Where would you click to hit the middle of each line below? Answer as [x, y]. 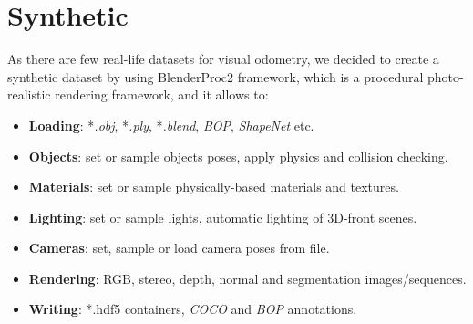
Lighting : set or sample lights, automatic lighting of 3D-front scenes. [223, 217]
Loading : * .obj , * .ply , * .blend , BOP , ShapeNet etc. [171, 125]
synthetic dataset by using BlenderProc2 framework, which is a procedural [216, 76]
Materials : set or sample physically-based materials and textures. [214, 187]
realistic [29, 94]
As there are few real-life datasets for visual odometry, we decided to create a [223, 59]
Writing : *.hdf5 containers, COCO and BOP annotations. [193, 309]
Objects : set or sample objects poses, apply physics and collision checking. [238, 156]
